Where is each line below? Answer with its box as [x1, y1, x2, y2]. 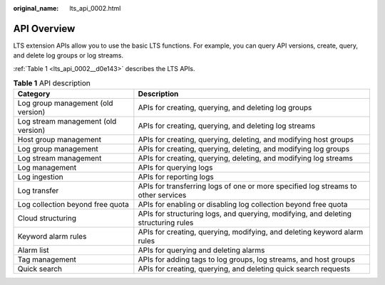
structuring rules [138, 217, 194, 227]
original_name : [13, 4, 59, 12]
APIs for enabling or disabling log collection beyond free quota [138, 200, 348, 210]
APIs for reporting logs [138, 172, 214, 182]
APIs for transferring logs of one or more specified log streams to [138, 181, 357, 191]
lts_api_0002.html [69, 4, 121, 12]
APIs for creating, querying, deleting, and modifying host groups [138, 135, 354, 145]
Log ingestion [17, 172, 63, 182]
